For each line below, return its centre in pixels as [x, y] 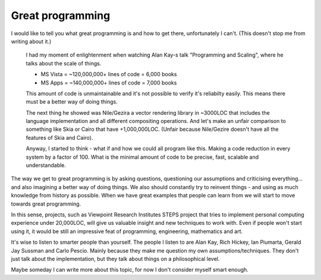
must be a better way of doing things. [72, 102]
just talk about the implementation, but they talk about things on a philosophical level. [115, 259]
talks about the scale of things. [64, 63]
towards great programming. [46, 204]
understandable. [46, 165]
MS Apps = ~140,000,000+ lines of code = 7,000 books [109, 83]
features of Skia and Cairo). [59, 137]
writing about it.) [31, 41]
